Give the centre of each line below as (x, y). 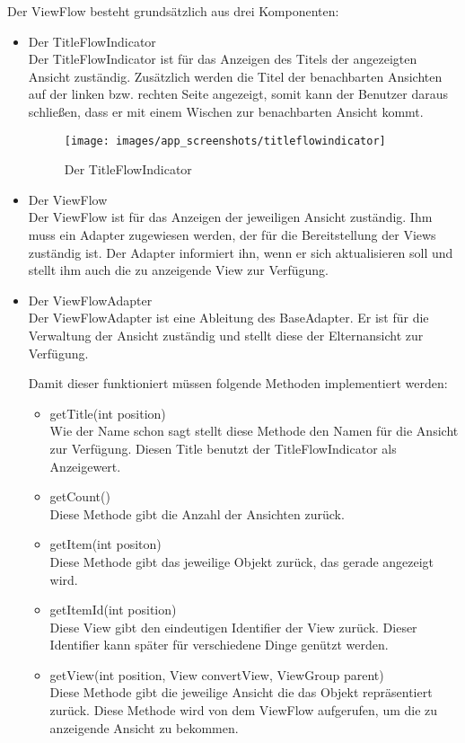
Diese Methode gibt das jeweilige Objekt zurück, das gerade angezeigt (242, 561)
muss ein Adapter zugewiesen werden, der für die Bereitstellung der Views (232, 234)
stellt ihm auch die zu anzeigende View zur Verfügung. (179, 270)
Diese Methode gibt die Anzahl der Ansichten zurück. (197, 513)
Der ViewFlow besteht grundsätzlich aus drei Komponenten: (173, 11)
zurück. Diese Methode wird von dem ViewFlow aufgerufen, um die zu (244, 710)
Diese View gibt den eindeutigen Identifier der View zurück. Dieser (233, 627)
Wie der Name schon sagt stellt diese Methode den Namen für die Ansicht (254, 431)
